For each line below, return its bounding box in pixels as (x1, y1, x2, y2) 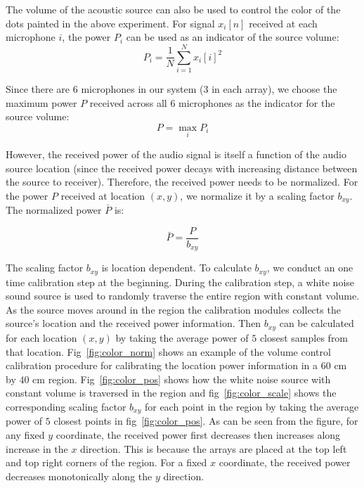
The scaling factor (6, 260, 84, 275)
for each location (6, 330, 77, 345)
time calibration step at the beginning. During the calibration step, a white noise (6, 274, 355, 289)
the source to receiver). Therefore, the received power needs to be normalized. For (6, 174, 358, 189)
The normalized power (6, 203, 102, 217)
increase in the (6, 441, 68, 456)
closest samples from (259, 330, 349, 345)
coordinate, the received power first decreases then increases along (56, 427, 341, 442)
